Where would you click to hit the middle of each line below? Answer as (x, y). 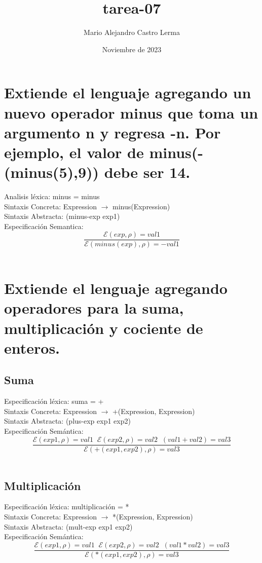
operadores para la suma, (94, 308)
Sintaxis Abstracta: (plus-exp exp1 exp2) (67, 421)
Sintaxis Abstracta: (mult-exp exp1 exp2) (68, 526)
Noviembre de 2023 (132, 49)
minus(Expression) (141, 206)
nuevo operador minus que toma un (131, 112)
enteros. (32, 347)
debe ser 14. (147, 172)
